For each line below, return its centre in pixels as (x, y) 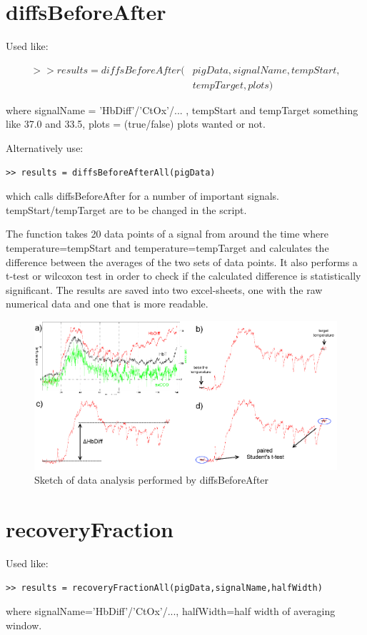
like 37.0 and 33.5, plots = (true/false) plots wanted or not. (136, 124)
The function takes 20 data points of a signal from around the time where (167, 234)
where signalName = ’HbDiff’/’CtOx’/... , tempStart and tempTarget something (182, 110)
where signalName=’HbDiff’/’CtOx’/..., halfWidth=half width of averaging (171, 611)
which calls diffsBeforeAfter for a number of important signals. (142, 196)
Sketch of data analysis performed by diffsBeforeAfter (152, 480)
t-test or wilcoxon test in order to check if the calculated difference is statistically (183, 276)
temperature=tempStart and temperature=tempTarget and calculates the (167, 247)
